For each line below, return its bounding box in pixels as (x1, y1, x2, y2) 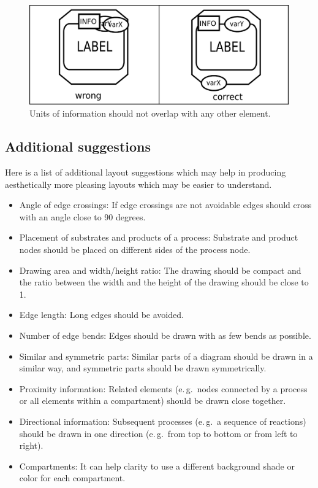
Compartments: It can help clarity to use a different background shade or (19, 459, 295, 472)
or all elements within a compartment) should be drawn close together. (19, 394, 286, 407)
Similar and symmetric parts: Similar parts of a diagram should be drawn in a (19, 349, 313, 362)
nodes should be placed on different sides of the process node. (19, 243, 251, 256)
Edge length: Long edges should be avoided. (19, 308, 184, 321)
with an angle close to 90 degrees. (19, 210, 146, 223)
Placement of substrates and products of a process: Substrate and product (19, 231, 298, 244)
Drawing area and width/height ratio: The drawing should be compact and (19, 263, 301, 276)
